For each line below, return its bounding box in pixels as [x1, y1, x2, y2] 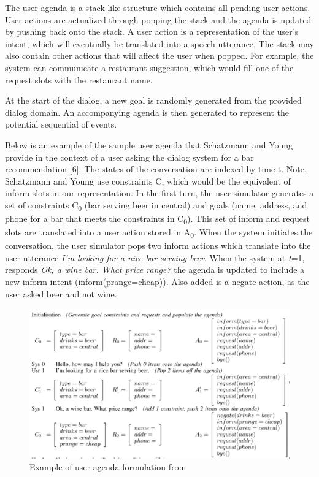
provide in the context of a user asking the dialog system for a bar [5, 150, 254, 163]
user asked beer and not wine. [5, 287, 117, 300]
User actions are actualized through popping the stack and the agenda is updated [5, 13, 312, 26]
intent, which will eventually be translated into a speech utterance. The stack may [5, 37, 314, 50]
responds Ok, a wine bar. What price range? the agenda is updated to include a [5, 263, 305, 276]
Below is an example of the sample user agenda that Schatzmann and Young [5, 138, 293, 151]
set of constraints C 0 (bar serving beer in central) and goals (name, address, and [5, 198, 307, 213]
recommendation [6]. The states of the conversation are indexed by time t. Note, [5, 162, 307, 175]
